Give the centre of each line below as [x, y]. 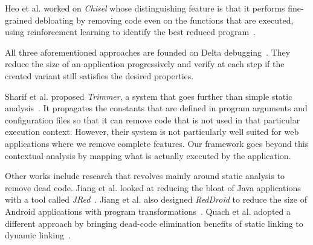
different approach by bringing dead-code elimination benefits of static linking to [154, 223]
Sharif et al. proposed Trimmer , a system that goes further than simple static [149, 96]
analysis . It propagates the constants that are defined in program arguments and [156, 108]
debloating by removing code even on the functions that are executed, [164, 20]
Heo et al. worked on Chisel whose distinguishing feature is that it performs [145, 8]
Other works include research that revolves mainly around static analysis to [145, 176]
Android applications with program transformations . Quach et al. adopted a [148, 211]
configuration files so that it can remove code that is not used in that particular [153, 119]
